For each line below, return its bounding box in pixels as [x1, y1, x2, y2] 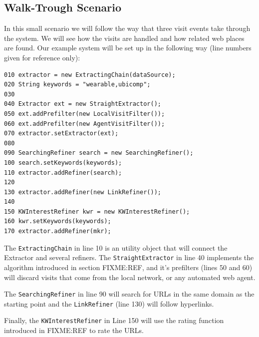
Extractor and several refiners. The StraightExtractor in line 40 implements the [4, 252, 254, 263]
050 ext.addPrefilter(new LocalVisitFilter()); [4, 110, 165, 117]
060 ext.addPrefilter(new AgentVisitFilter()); [4, 120, 165, 127]
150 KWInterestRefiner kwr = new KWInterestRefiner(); [4, 208, 190, 215]
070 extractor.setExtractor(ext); [4, 130, 119, 137]
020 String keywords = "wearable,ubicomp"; [4, 81, 151, 88]
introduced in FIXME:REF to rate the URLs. [4, 325, 144, 336]
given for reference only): [4, 52, 80, 62]
